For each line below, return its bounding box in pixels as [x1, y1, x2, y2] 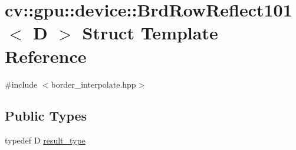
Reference [5, 44, 87, 68]
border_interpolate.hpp [51, 78, 136, 90]
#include [5, 78, 38, 90]
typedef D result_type [5, 134, 85, 146]
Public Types [5, 106, 87, 125]
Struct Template [82, 21, 218, 45]
